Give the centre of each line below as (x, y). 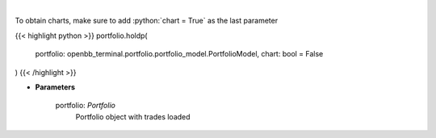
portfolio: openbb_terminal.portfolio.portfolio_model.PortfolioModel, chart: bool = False (179, 54)
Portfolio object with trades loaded (133, 116)
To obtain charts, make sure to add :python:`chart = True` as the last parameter (147, 21)
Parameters (55, 87)
